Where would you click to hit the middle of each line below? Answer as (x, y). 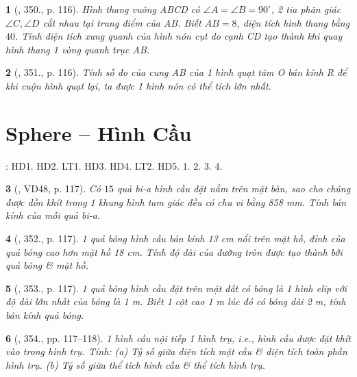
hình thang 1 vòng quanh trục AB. (78, 49)
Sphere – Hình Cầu (99, 132)
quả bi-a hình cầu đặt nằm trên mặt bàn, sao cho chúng (234, 188)
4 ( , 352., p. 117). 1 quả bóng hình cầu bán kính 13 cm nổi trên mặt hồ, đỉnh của (175, 238)
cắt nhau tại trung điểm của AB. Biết (122, 22)
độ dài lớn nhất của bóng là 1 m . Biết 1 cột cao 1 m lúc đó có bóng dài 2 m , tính (176, 301)
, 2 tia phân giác (306, 9)
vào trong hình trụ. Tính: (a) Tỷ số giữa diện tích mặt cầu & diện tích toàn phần (176, 351)
